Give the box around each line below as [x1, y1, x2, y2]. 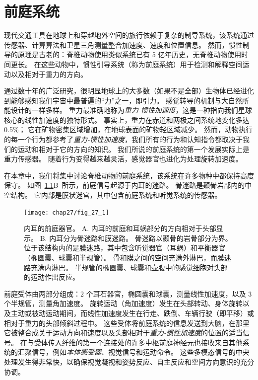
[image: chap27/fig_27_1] [24, 209, 109, 216]
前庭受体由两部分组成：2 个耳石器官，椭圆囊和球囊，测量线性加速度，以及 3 [4, 288, 252, 299]
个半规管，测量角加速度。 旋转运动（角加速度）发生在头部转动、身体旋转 [4, 298, 243, 308]
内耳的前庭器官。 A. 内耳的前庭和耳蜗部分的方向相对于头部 [24, 223, 216, 233]
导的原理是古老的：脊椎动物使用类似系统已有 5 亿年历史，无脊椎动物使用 [4, 49, 242, 60]
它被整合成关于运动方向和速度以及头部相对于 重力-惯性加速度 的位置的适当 [4, 327, 243, 338]
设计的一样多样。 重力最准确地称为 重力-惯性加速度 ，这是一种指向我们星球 [10, 105, 252, 115]
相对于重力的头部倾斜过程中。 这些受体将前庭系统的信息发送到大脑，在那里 [4, 317, 250, 328]
